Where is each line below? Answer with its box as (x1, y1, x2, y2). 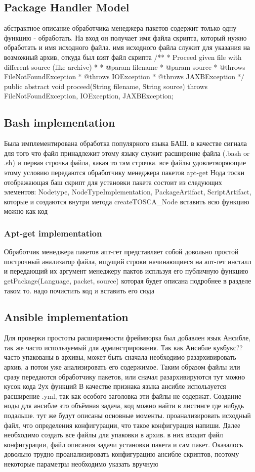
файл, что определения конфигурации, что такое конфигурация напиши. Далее (4, 420, 241, 430)
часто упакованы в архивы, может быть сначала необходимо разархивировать (4, 352, 236, 362)
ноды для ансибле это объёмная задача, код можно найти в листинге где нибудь (4, 400, 244, 411)
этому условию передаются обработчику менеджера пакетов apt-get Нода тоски (4, 167, 245, 177)
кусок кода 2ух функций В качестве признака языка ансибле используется (4, 381, 226, 391)
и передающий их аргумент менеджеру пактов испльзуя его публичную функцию (4, 266, 249, 276)
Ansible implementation (4, 309, 128, 325)
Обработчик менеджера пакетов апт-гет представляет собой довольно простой (4, 246, 239, 257)
